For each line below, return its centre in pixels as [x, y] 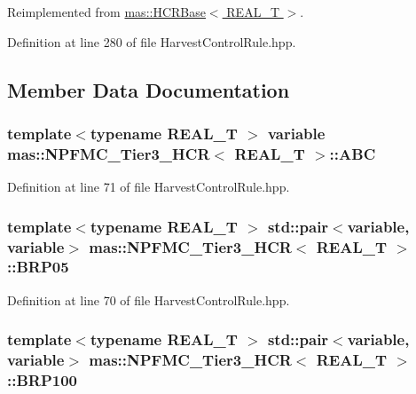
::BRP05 [38, 267]
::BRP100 [43, 380]
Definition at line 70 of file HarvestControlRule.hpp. [149, 299]
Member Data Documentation [149, 89]
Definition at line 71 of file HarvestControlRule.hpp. [149, 187]
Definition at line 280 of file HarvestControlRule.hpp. [152, 41]
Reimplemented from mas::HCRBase [106, 12]
